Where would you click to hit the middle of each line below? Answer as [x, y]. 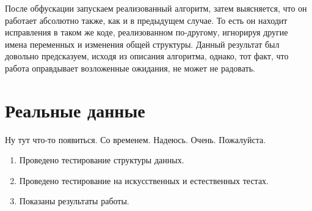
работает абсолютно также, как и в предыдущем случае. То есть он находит [146, 20]
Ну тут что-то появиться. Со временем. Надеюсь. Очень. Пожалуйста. [136, 139]
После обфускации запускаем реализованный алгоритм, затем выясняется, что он [156, 8]
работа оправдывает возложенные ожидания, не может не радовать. [130, 68]
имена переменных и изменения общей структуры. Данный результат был [142, 44]
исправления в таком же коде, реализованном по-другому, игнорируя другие [147, 32]
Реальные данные [75, 110]
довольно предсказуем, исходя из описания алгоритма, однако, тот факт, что [147, 56]
